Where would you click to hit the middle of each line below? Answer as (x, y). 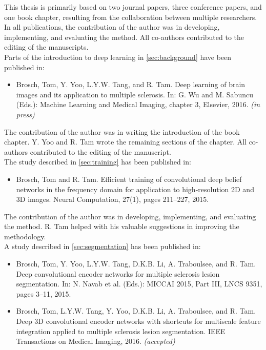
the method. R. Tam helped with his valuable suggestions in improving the (122, 226)
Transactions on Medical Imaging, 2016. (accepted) (96, 341)
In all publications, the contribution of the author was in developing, (112, 27)
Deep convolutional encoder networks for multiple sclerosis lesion (118, 273)
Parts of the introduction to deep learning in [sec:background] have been (118, 57)
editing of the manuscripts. (46, 47)
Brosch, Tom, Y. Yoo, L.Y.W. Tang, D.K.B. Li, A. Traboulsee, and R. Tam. (136, 264)
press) (25, 114)
